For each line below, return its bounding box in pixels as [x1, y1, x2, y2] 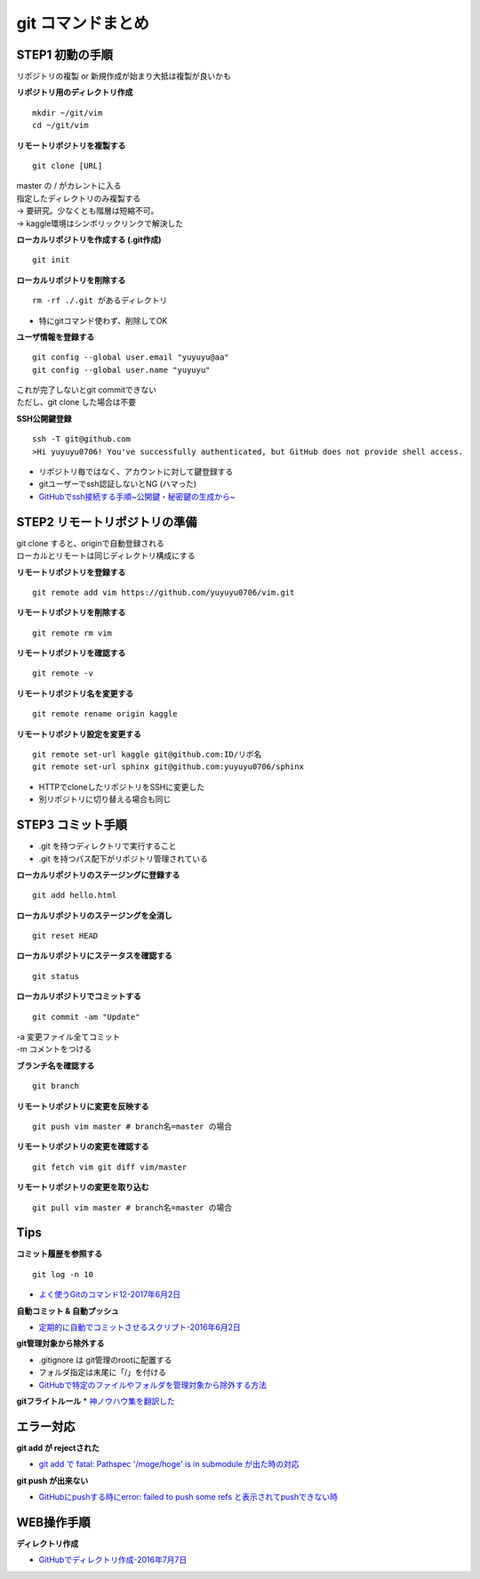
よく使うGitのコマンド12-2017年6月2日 [38, 1289, 181, 1300]
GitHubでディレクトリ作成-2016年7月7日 [38, 1554, 188, 1566]
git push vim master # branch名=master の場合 [32, 1121, 233, 1131]
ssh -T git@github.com [32, 434, 132, 444]
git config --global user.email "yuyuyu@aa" [32, 352, 230, 362]
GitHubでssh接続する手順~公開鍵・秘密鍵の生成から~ [38, 490, 236, 502]
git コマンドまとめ [16, 13, 150, 33]
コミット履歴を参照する [16, 1249, 102, 1259]
